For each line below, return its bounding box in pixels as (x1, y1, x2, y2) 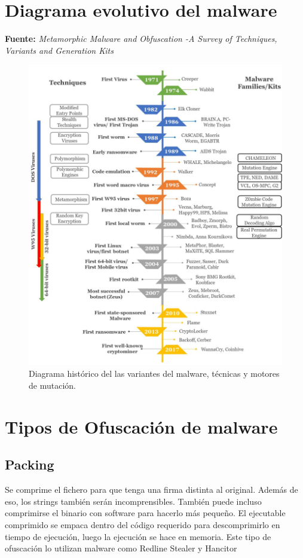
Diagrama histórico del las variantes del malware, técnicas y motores (29, 367, 280, 380)
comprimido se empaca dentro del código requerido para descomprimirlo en (5, 518, 280, 530)
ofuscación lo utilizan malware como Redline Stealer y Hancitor (5, 542, 237, 554)
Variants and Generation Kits (5, 44, 114, 56)
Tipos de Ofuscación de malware (5, 414, 278, 438)
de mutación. (29, 379, 76, 392)
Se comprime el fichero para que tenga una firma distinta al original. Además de (5, 483, 298, 496)
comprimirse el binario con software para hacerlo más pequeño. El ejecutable (5, 507, 286, 519)
